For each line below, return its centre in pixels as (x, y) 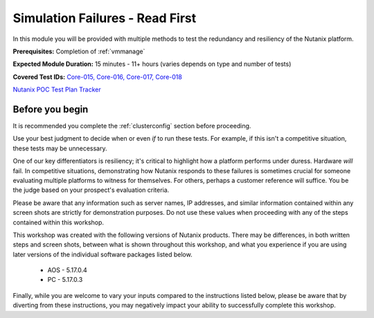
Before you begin (51, 109)
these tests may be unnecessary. (60, 148)
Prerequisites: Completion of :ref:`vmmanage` (79, 51)
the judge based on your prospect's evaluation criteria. (91, 190)
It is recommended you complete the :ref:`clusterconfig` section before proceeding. (132, 126)
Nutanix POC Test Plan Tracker (57, 89)
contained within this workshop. (58, 222)
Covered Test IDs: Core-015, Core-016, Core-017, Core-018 (98, 77)
